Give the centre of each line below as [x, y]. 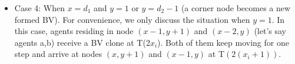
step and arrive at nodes [58, 54]
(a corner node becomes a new [236, 8]
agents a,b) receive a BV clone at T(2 [82, 42]
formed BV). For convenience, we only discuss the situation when [132, 19]
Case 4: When [40, 8]
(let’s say [270, 31]
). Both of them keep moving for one [223, 42]
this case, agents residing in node [74, 31]
